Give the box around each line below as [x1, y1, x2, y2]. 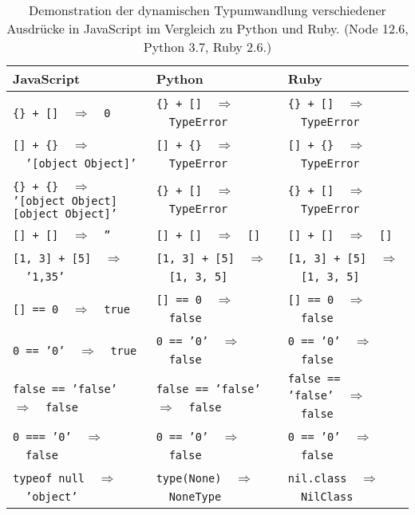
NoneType [168, 490, 222, 503]
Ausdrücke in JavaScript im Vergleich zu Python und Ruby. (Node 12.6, [6, 19, 409, 37]
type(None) [156, 472, 222, 485]
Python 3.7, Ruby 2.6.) [143, 37, 272, 56]
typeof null [13, 472, 85, 485]
